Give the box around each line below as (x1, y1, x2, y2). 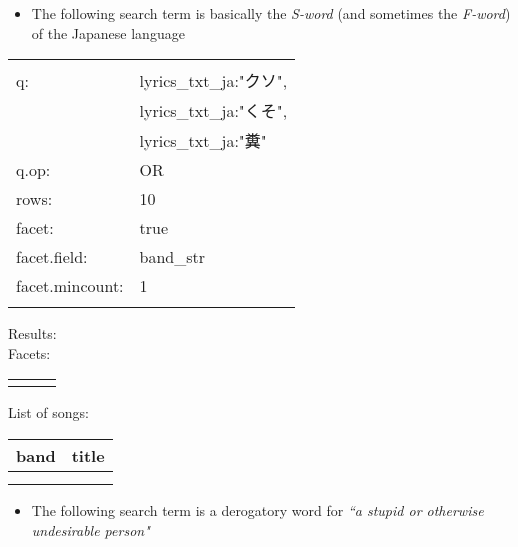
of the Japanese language (31, 22, 185, 43)
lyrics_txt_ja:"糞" (139, 129, 267, 153)
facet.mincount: (16, 274, 124, 298)
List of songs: (8, 402, 89, 423)
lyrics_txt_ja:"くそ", (139, 99, 288, 123)
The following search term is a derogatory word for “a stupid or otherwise (31, 499, 484, 520)
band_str (139, 245, 206, 269)
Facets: (8, 342, 51, 363)
